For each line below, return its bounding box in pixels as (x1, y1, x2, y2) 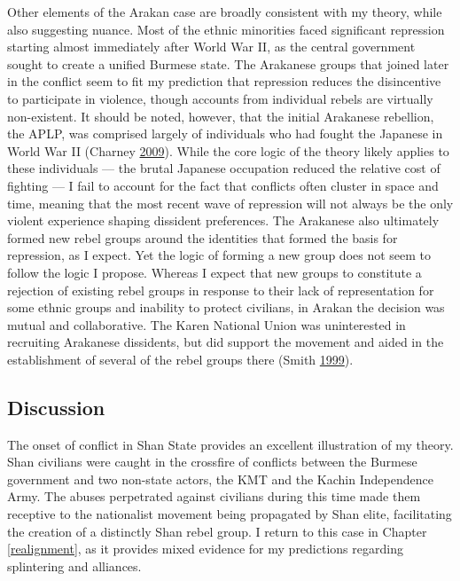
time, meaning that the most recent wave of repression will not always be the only (7, 193, 454, 212)
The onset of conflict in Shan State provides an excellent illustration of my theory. (7, 435, 454, 453)
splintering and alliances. (7, 556, 142, 575)
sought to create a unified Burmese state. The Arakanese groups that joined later (7, 54, 449, 73)
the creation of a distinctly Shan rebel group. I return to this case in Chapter (7, 522, 427, 540)
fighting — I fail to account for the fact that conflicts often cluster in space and (7, 176, 439, 194)
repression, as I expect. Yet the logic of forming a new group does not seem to (7, 246, 432, 264)
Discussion (7, 393, 105, 420)
